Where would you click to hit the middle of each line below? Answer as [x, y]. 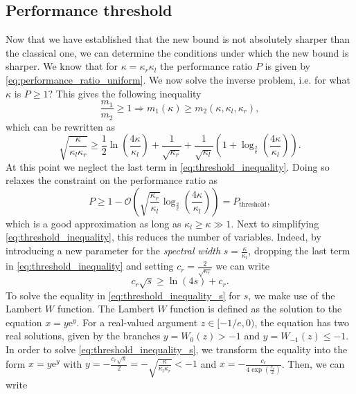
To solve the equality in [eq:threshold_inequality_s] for [123, 295]
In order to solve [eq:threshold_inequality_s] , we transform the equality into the [177, 349]
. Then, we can [313, 363]
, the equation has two [302, 322]
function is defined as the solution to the [256, 309]
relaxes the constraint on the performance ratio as [112, 180]
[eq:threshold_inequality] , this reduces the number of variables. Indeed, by [163, 237]
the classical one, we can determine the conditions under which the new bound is [177, 52]
